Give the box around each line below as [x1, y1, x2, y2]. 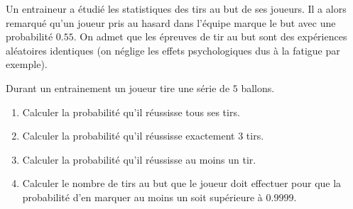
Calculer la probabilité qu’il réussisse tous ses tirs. [22, 104, 240, 119]
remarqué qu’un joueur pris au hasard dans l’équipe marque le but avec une [6, 15, 336, 30]
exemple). [6, 57, 48, 72]
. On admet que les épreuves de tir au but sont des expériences [73, 29, 347, 44]
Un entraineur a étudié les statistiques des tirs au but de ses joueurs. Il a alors [6, 1, 347, 16]
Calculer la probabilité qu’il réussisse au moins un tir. [22, 152, 256, 166]
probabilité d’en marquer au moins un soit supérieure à [22, 189, 263, 204]
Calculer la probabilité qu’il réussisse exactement [22, 128, 235, 143]
